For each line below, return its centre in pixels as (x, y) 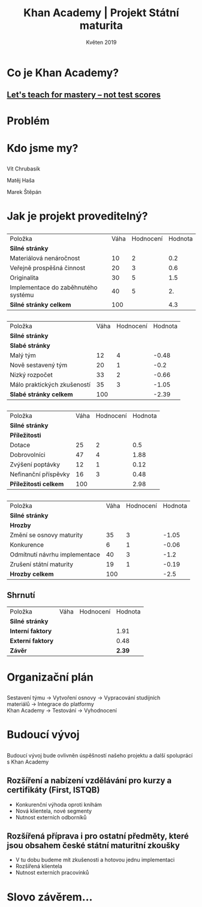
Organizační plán (50, 677)
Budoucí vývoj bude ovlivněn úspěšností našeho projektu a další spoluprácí (100, 755)
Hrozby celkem (32, 574)
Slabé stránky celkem (42, 394)
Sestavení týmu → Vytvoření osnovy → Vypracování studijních (84, 698)
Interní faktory (31, 631)
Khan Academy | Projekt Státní (101, 13)
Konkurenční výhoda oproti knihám (59, 804)
